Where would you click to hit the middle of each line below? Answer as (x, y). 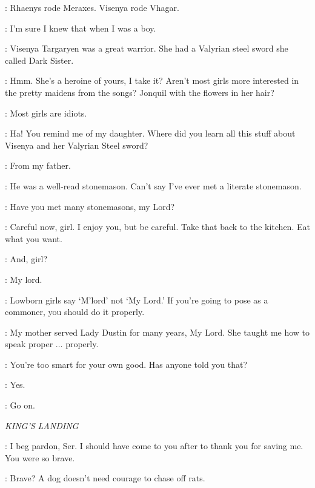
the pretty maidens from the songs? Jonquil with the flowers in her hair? (140, 92)
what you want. (34, 238)
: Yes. (15, 385)
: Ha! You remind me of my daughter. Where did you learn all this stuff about (150, 133)
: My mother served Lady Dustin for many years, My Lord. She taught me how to (157, 332)
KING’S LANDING (42, 425)
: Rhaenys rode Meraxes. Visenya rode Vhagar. (92, 7)
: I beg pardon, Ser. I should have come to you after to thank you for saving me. (154, 446)
